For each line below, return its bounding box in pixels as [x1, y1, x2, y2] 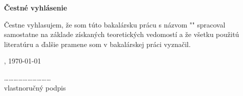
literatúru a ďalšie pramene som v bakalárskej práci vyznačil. [4, 38, 191, 49]
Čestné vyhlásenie [4, 2, 67, 12]
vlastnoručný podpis [4, 82, 66, 92]
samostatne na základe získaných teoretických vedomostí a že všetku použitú [4, 29, 239, 39]
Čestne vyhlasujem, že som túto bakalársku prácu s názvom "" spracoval [4, 19, 225, 29]
